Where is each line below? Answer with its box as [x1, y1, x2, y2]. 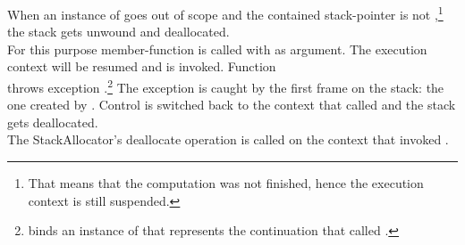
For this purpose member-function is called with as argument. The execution [7, 39, 427, 58]
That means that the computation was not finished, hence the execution [28, 174, 424, 192]
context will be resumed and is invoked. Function [7, 57, 276, 76]
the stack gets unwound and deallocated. [7, 22, 230, 41]
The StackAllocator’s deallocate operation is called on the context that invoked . [7, 130, 449, 149]
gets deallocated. [7, 112, 98, 131]
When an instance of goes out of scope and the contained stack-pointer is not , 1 [7, 3, 444, 23]
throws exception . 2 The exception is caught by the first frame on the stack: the [7, 76, 444, 96]
